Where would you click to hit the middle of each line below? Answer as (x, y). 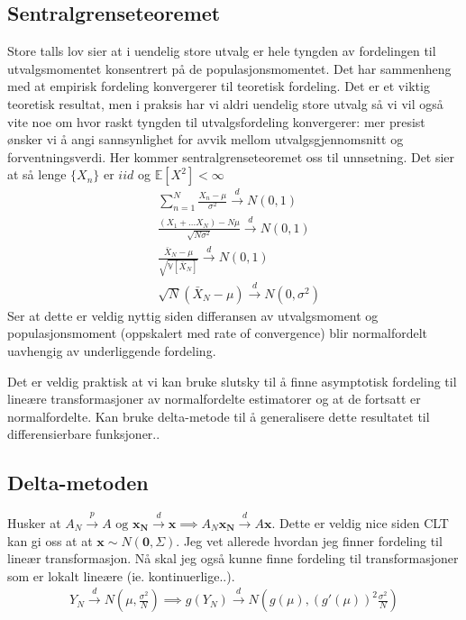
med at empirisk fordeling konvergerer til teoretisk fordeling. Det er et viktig (219, 86)
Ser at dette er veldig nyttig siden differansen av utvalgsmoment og (193, 315)
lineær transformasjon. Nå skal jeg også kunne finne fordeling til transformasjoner (233, 558)
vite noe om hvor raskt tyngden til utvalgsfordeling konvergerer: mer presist (216, 121)
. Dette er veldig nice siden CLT (360, 523)
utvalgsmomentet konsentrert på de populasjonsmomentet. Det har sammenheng (229, 68)
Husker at (34, 523)
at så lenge (37, 174)
